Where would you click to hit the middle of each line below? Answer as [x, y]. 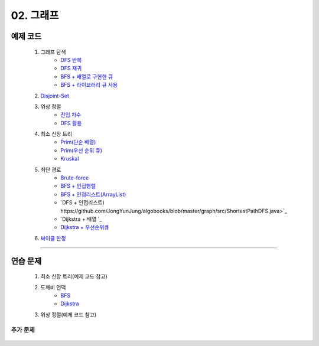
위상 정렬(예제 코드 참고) [69, 314]
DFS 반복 [71, 60]
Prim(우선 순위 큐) [82, 150]
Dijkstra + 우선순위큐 [85, 227]
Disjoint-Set [55, 96]
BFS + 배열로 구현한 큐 [87, 76]
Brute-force [75, 178]
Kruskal [70, 159]
